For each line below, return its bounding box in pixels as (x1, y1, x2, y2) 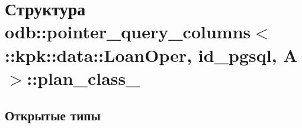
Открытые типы (5, 106, 101, 124)
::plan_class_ (27, 65, 140, 90)
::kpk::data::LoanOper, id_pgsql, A (5, 42, 298, 67)
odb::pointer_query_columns (5, 19, 251, 44)
